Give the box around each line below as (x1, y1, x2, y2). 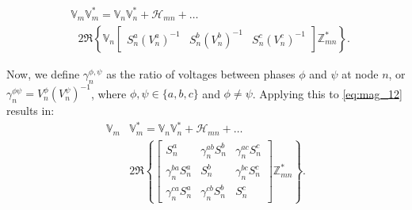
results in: (6, 102, 55, 119)
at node (341, 66, 379, 82)
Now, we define (6, 66, 80, 82)
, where (90, 85, 127, 101)
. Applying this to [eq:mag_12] (252, 85, 402, 101)
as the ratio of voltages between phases (106, 66, 296, 82)
